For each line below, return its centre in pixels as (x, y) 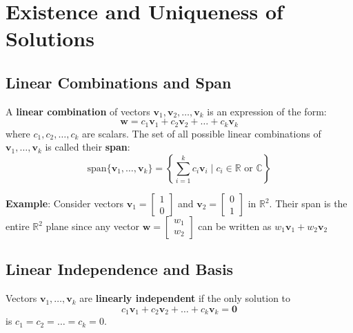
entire (18, 226)
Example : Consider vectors (65, 203)
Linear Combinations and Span (119, 82)
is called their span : (88, 147)
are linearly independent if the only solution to (185, 298)
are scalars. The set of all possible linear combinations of (202, 133)
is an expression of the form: (267, 111)
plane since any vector (93, 226)
